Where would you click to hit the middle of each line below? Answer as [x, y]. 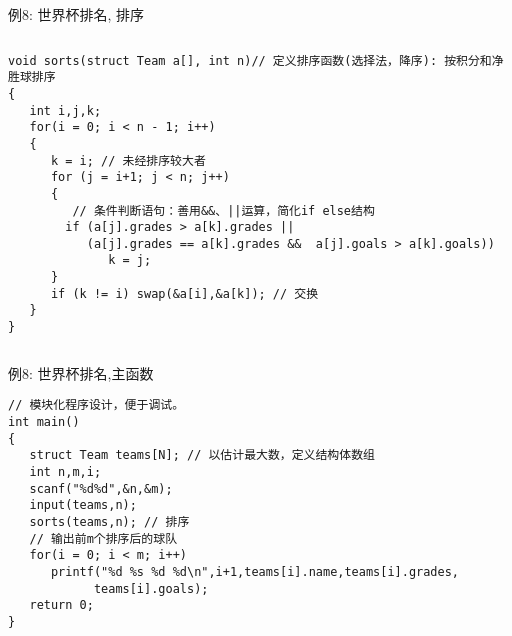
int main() [44, 422]
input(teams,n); [83, 505]
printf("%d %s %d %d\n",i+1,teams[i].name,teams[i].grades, [255, 571]
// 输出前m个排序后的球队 [103, 538]
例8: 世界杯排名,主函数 [81, 372]
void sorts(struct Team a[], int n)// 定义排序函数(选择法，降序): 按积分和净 [256, 60]
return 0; [61, 605]
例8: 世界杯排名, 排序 [76, 14]
